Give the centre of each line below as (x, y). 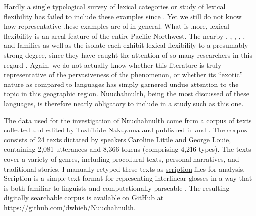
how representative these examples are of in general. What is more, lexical (117, 26)
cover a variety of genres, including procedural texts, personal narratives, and (122, 158)
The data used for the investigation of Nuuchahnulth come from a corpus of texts (128, 120)
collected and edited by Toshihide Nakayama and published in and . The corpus (126, 130)
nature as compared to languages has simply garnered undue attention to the (121, 84)
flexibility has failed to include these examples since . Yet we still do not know (123, 16)
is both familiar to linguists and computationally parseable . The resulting (117, 188)
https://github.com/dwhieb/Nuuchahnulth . (70, 207)
